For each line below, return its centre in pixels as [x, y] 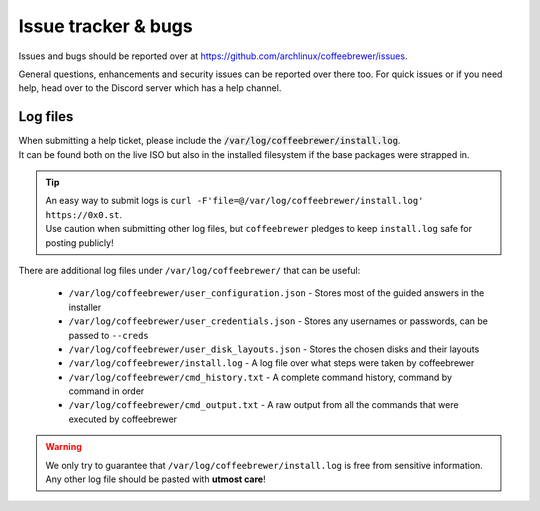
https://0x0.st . [84, 214]
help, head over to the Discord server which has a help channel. [150, 88]
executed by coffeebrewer [123, 419]
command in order [106, 391]
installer [85, 307]
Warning [63, 447]
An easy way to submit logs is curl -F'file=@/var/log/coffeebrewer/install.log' [234, 201]
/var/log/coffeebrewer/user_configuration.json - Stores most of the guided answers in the [276, 293]
